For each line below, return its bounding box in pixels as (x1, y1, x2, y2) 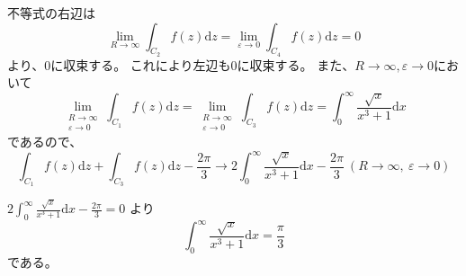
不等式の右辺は (7, 4, 95, 22)
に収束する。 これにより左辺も (50, 55, 231, 74)
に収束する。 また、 (237, 55, 355, 74)
